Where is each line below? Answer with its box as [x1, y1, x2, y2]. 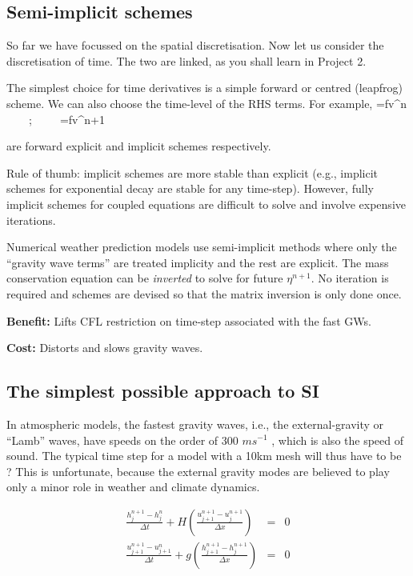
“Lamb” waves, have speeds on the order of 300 [6, 431, 239, 448]
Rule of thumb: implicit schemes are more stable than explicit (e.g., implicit [6, 164, 379, 181]
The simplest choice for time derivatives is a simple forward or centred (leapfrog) [6, 79, 403, 96]
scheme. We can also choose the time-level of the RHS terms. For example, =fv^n [6, 94, 407, 111]
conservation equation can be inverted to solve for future [6, 270, 283, 286]
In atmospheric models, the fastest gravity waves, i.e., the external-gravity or [6, 415, 384, 432]
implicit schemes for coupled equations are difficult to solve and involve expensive [6, 195, 406, 212]
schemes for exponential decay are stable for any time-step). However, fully [6, 180, 374, 197]
